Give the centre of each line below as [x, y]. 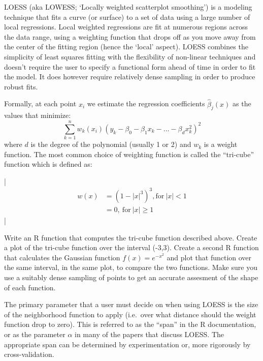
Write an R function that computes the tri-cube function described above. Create [131, 237]
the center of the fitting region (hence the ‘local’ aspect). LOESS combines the [126, 47]
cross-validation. [29, 354]
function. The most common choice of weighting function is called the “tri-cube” [129, 154]
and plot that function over [209, 257]
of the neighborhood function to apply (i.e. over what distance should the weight [130, 314]
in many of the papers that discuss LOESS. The [150, 334]
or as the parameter [35, 334]
